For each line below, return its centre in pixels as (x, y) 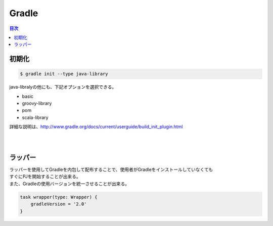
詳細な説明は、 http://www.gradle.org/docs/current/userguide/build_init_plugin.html (96, 127)
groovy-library (37, 103)
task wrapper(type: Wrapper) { (59, 197)
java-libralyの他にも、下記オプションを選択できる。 (63, 87)
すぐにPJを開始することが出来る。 (45, 177)
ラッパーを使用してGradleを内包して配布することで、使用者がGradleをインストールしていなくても (111, 169)
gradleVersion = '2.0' (59, 204)
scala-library (35, 117)
